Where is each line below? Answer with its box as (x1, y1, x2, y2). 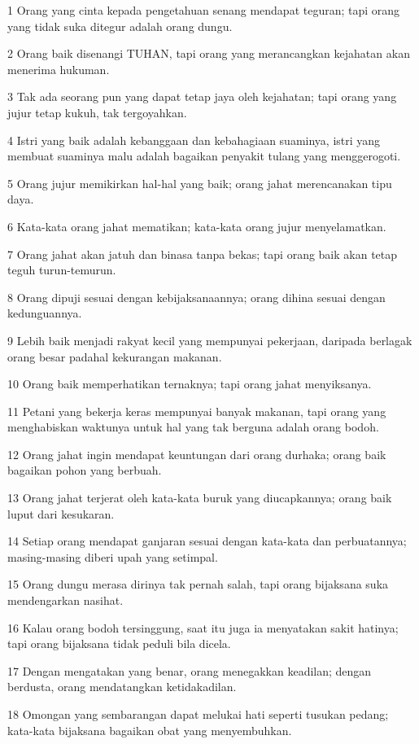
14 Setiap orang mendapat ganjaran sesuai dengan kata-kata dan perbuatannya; (7, 532, 407, 549)
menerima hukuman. (7, 60, 110, 77)
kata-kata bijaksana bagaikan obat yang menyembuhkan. (7, 721, 292, 738)
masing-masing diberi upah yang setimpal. (7, 548, 218, 565)
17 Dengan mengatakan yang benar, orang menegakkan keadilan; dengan (7, 662, 372, 679)
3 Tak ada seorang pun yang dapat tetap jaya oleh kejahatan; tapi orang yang (7, 88, 397, 105)
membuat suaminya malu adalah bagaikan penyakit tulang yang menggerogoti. (7, 147, 401, 164)
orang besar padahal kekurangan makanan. (7, 348, 222, 365)
